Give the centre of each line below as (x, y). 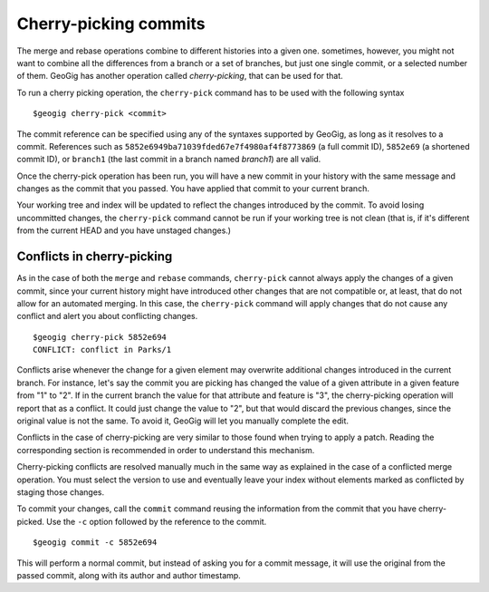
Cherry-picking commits (111, 24)
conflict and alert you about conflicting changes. (107, 316)
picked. (31, 521)
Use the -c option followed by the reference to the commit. (157, 521)
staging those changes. (60, 492)
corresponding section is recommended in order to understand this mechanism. (166, 450)
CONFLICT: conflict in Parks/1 (102, 350)
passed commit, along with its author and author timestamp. (129, 575)
